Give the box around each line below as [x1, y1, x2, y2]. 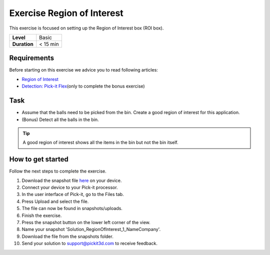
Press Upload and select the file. [21, 198, 89, 204]
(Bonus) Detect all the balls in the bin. [21, 116, 99, 122]
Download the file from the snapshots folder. [21, 233, 113, 239]
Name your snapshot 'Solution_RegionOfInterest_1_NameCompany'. [21, 226, 161, 232]
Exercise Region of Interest [9, 7, 123, 18]
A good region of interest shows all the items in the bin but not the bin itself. [22, 139, 178, 145]
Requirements [9, 54, 54, 62]
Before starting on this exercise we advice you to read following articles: [9, 67, 158, 73]
